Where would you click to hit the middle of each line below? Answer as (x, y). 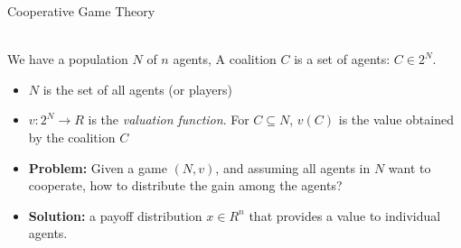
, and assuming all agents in (293, 167)
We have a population (68, 59)
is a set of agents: (342, 59)
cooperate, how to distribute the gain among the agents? (185, 185)
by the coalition (72, 137)
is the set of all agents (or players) (137, 89)
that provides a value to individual (345, 215)
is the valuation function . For (169, 119)
